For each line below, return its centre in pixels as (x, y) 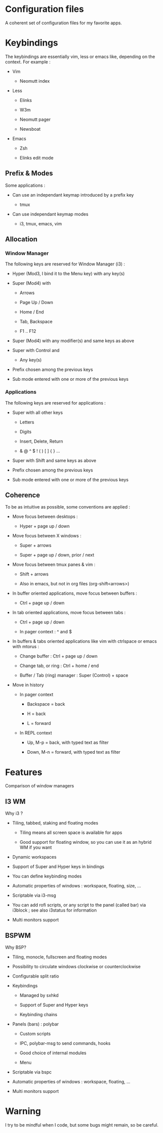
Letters (27, 422)
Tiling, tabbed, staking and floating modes (55, 823)
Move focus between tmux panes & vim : (54, 565)
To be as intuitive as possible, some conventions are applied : (68, 507)
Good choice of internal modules (53, 1053)
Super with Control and (36, 351)
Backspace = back (46, 704)
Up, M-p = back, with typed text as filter (68, 743)
